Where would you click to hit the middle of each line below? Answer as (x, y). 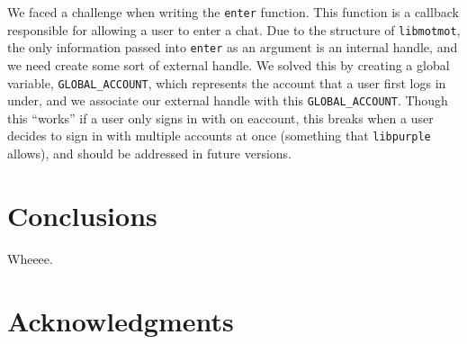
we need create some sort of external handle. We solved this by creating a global (229, 64)
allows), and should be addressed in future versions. (149, 154)
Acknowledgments (121, 320)
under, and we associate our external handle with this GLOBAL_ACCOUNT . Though (228, 100)
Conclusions (82, 215)
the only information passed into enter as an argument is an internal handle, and (233, 47)
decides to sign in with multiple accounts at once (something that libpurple (219, 136)
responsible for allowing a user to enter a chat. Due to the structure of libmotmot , (234, 29)
